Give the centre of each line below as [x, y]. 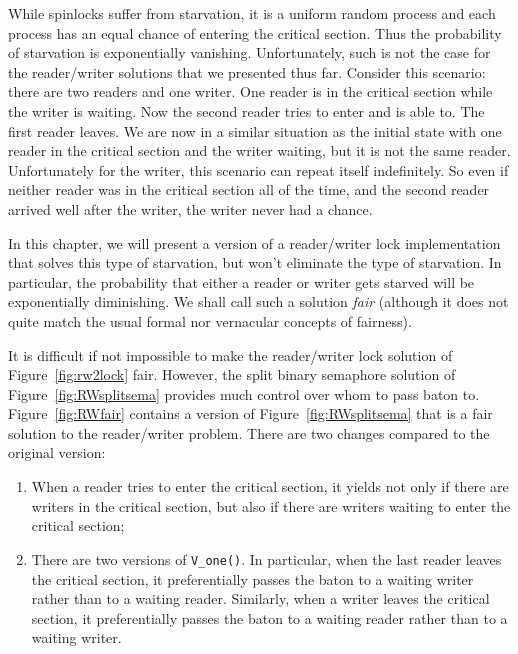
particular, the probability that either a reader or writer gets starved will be [241, 281]
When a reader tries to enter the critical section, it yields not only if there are [270, 486]
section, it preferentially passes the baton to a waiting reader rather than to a [269, 617]
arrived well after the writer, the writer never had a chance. [190, 208]
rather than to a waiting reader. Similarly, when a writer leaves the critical [260, 598]
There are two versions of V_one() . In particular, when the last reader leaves [266, 558]
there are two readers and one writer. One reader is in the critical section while [250, 91]
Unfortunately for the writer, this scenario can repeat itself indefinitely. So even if [258, 169]
